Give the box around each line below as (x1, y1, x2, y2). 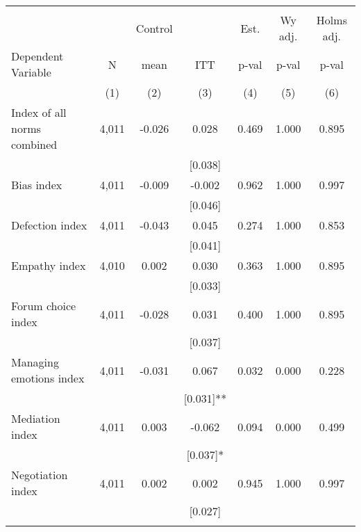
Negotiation (11, 467, 68, 483)
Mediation (11, 410, 60, 426)
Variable (11, 64, 51, 80)
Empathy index (11, 257, 86, 273)
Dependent (11, 48, 64, 64)
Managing (11, 354, 59, 370)
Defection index (11, 217, 87, 233)
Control (135, 19, 173, 36)
